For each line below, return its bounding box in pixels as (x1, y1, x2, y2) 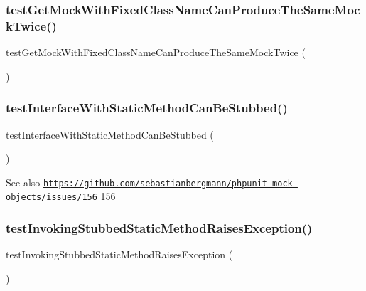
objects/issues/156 (6, 192, 97, 203)
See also (6, 174, 41, 189)
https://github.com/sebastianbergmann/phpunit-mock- (43, 178, 298, 189)
